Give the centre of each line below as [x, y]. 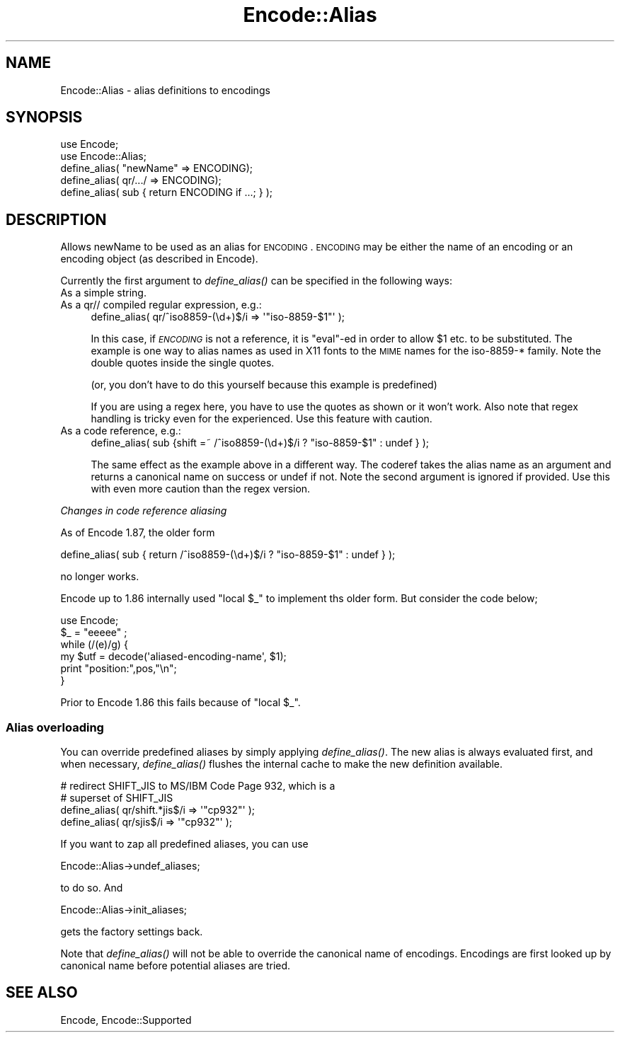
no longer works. [100, 577]
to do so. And [92, 888]
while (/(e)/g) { [94, 645]
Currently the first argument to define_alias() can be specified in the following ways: [256, 281]
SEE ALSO [42, 993]
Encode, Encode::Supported [126, 1020]
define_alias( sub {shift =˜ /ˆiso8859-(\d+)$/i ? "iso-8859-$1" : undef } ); [260, 443]
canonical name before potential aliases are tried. [176, 966]
